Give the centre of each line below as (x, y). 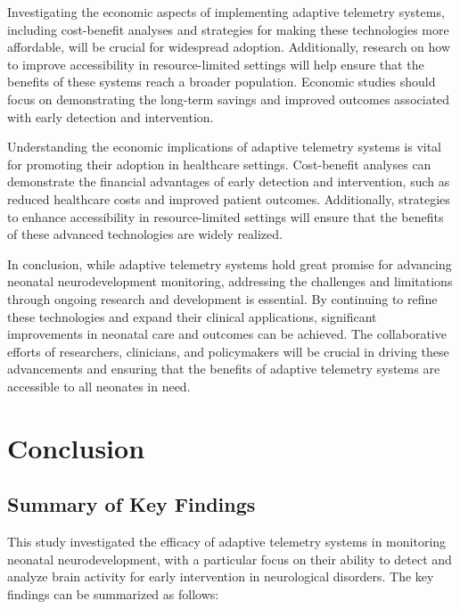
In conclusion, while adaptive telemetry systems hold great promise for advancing (230, 263)
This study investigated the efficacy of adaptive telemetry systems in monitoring (227, 542)
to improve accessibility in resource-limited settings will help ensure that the (216, 64)
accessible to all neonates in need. (99, 386)
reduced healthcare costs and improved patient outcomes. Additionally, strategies (229, 198)
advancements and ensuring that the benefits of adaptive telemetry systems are (224, 369)
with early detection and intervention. (111, 116)
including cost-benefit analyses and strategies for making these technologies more (228, 29)
